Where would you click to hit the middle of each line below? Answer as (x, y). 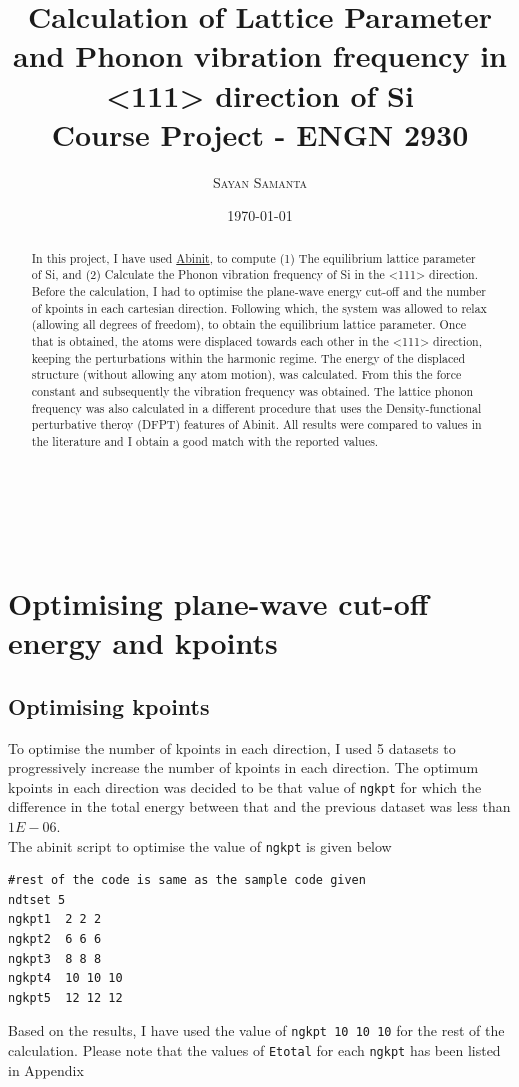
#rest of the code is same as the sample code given (187, 880)
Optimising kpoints (109, 705)
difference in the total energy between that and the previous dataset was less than (259, 806)
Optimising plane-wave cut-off (218, 602)
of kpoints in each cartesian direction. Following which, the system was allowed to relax (259, 307)
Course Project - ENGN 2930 (260, 133)
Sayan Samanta (260, 181)
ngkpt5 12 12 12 (65, 997)
